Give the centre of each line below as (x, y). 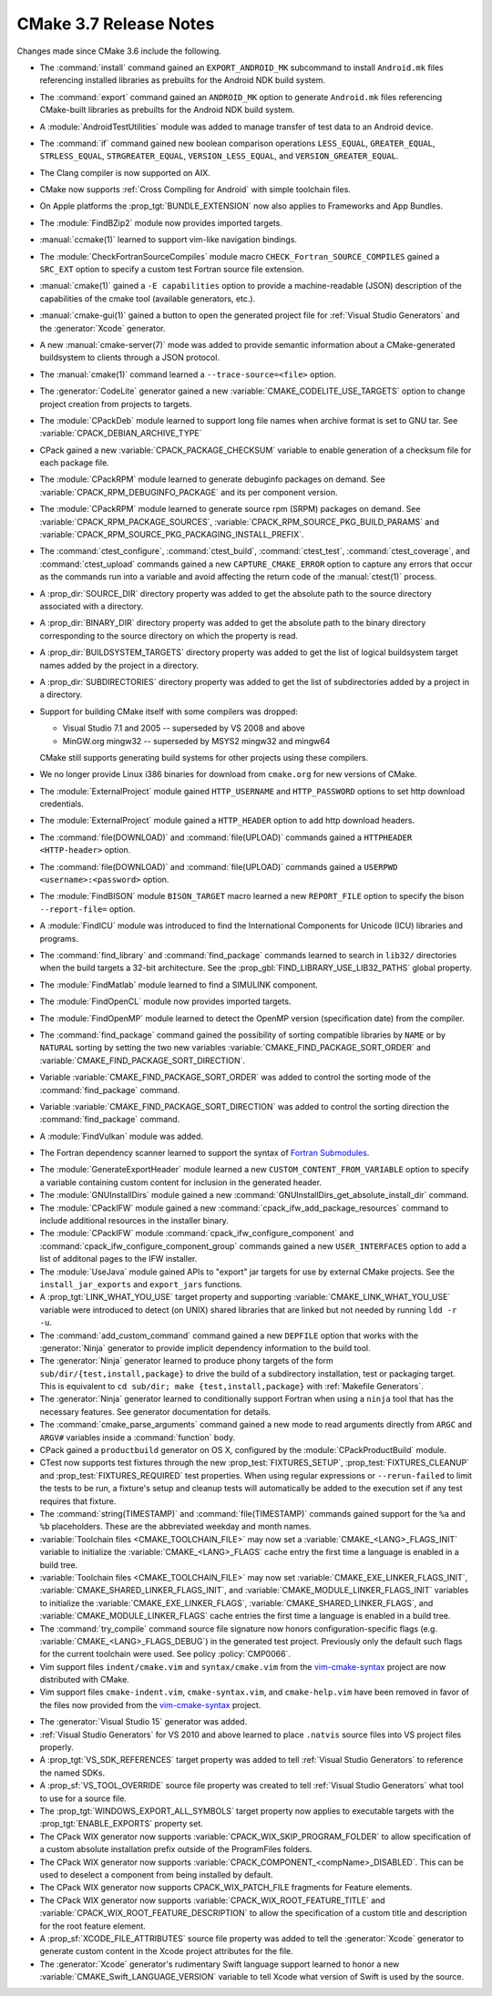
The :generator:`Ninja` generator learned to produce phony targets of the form (186, 1361)
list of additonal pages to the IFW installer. (118, 1259)
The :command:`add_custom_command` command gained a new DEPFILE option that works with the (229, 1336)
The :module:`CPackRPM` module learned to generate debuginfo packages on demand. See (213, 479)
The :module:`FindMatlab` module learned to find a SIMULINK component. (179, 985)
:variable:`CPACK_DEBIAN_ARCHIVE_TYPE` (121, 434)
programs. (59, 938)
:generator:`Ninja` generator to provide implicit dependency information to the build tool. (205, 1347)
